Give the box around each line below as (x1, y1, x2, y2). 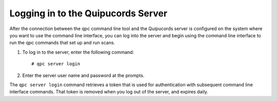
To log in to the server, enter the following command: (22, 49, 134, 55)
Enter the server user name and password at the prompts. (22, 72, 145, 79)
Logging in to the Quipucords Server (9, 8, 168, 19)
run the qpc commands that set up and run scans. (9, 40, 115, 46)
